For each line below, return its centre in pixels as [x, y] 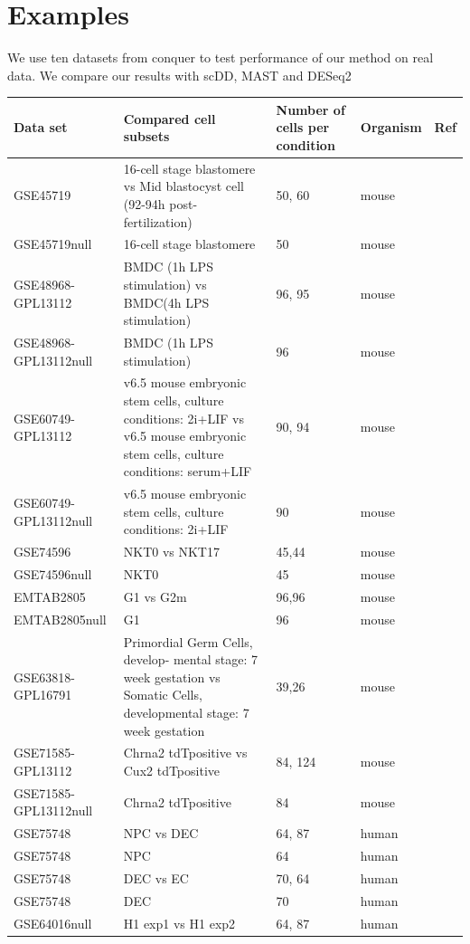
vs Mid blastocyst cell [183, 186]
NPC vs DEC [161, 833]
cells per [303, 127]
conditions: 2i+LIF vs [183, 418]
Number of [310, 109]
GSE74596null [53, 574]
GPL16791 [43, 695]
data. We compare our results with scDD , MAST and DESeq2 [179, 75]
